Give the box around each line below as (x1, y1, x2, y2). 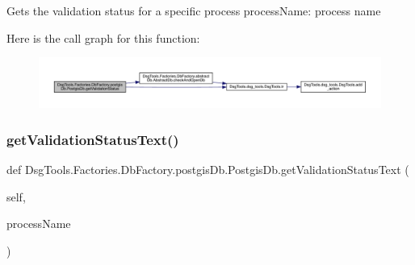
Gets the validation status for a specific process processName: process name (6, 2, 381, 19)
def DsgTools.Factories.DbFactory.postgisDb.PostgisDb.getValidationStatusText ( (6, 160, 409, 177)
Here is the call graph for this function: (6, 29, 200, 46)
